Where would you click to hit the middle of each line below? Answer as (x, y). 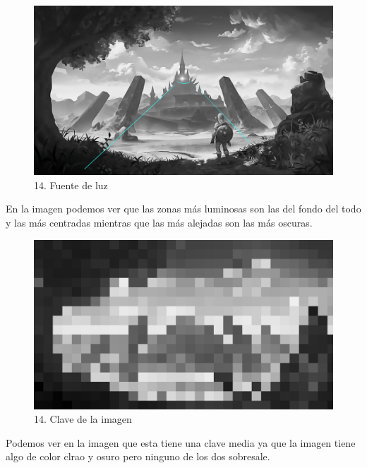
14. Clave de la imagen (83, 419)
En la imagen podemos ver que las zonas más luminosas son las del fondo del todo (183, 209)
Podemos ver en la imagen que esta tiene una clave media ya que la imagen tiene (181, 442)
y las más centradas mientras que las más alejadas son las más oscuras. (159, 222)
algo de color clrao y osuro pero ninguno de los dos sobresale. (138, 456)
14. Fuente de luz (71, 185)
